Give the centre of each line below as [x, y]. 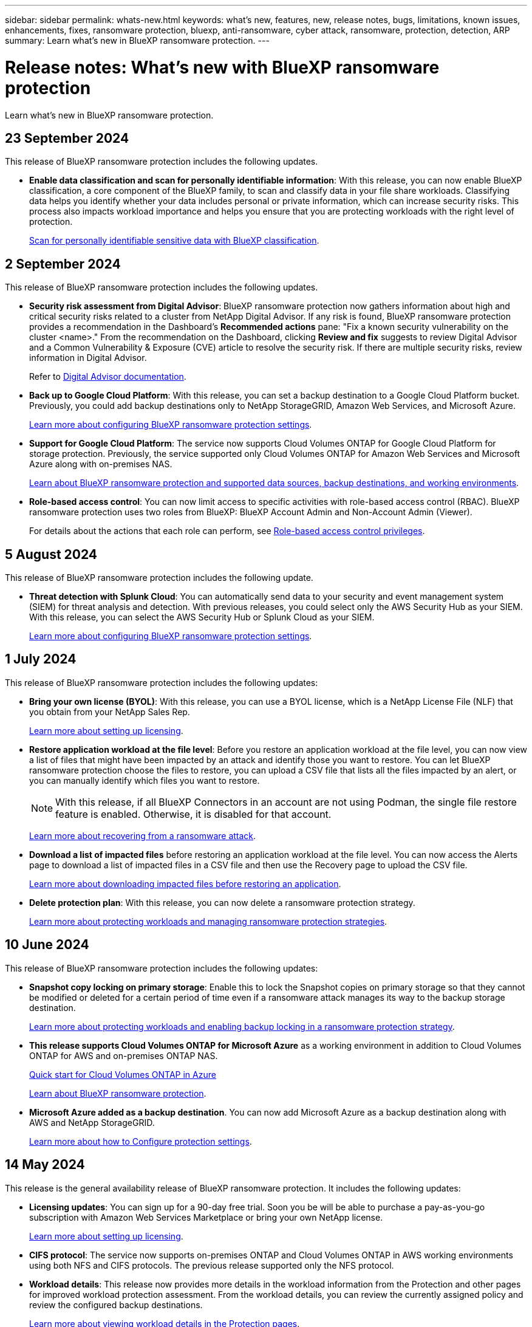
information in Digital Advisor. [88, 358]
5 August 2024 [51, 554]
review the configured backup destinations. [116, 1305]
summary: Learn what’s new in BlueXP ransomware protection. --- [137, 40]
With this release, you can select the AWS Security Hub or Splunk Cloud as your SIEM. [202, 617]
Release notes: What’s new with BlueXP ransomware [222, 67]
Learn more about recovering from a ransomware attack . [143, 835]
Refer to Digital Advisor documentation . [108, 377]
